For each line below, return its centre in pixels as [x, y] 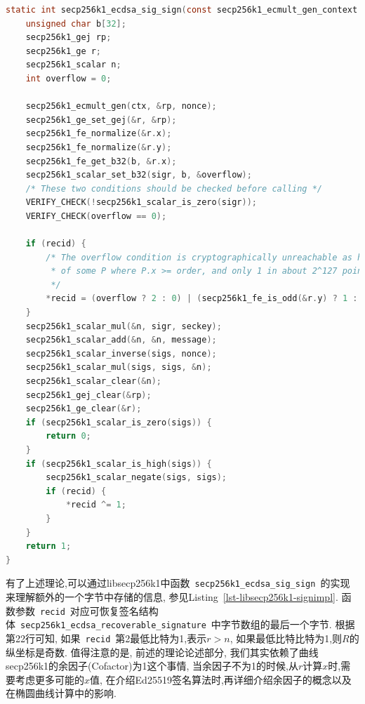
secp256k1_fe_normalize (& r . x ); [99, 134]
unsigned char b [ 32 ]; [76, 24]
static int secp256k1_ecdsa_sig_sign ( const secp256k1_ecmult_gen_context [182, 10]
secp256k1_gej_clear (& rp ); [88, 395]
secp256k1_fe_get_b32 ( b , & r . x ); [101, 161]
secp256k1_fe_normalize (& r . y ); [99, 147]
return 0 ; [68, 436]
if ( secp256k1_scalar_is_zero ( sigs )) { [119, 422]
